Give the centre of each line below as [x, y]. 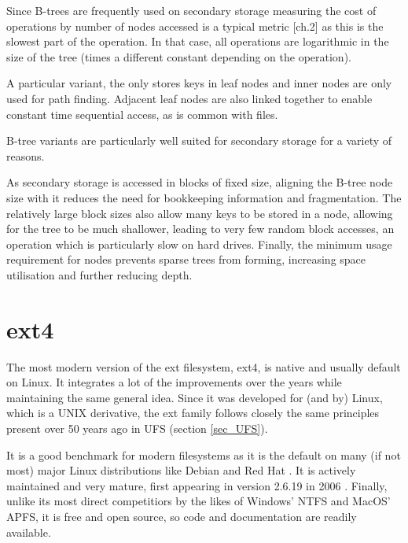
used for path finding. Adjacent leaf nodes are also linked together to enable [189, 98]
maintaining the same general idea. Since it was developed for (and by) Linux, [195, 397]
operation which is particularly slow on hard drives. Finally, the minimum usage [199, 244]
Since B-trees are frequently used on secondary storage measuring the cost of [191, 10]
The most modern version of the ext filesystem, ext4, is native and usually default [204, 366]
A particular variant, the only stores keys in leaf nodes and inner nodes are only [199, 83]
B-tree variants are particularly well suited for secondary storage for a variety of [199, 140]
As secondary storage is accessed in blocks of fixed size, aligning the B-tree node [200, 182]
